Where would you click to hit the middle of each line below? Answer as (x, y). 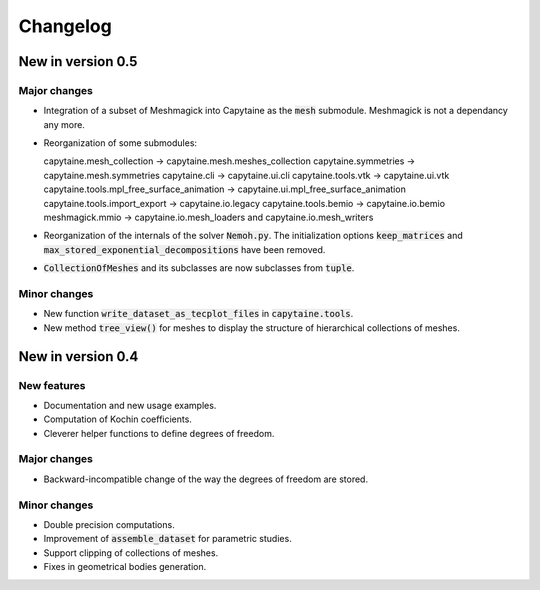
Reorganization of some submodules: (120, 143)
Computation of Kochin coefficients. (117, 419)
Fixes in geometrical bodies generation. (125, 567)
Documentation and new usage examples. (130, 405)
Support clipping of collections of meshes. (131, 552)
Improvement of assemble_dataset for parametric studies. (167, 539)
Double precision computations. (109, 524)
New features (52, 385)
